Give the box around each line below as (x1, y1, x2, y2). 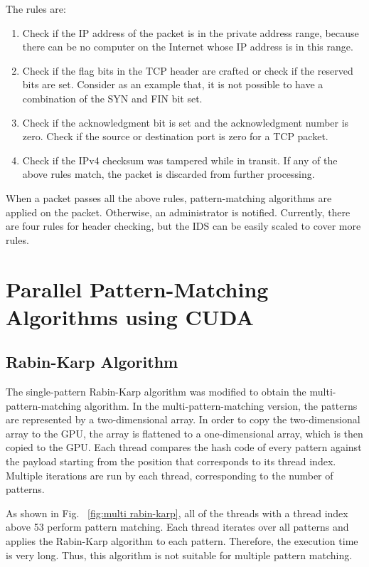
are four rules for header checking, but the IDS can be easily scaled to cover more (6, 218, 361, 233)
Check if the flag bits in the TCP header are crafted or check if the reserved (22, 63, 353, 78)
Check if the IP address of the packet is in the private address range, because (22, 25, 359, 40)
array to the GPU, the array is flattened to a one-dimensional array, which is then (6, 425, 363, 440)
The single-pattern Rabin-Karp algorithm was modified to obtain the (6, 384, 306, 399)
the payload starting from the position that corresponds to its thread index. (6, 454, 336, 469)
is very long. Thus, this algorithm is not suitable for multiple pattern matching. (6, 547, 353, 562)
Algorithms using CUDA (6, 302, 254, 331)
